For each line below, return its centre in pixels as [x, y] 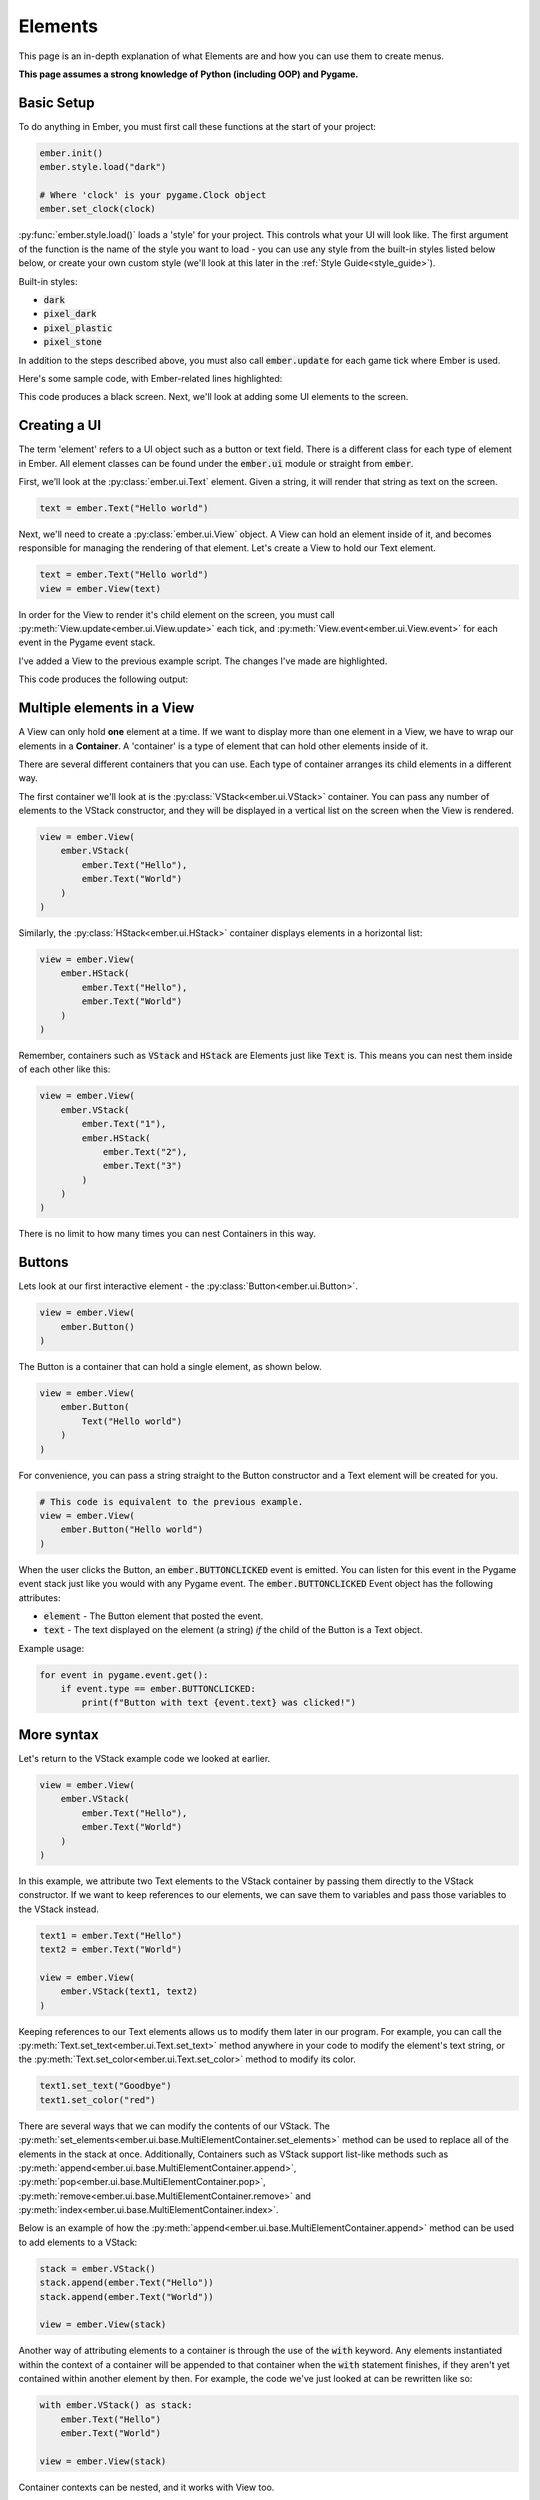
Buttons [43, 1262]
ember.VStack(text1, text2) [129, 1991]
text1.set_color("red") [98, 2099]
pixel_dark [70, 314]
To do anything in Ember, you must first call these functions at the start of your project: [197, 126]
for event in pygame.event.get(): [124, 1674]
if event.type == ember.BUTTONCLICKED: [158, 1689]
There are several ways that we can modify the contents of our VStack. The [174, 2126]
